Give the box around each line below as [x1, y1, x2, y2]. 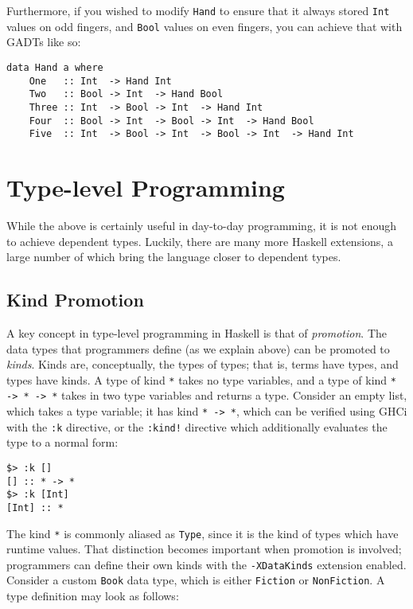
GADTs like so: [6, 33, 81, 50]
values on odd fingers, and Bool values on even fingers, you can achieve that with [6, 18, 403, 34]
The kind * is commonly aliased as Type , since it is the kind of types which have [6, 525, 399, 541]
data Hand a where [6, 61, 103, 73]
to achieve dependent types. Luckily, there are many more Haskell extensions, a [6, 232, 393, 249]
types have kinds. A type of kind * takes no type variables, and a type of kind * [6, 371, 396, 388]
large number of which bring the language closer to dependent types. [6, 248, 341, 265]
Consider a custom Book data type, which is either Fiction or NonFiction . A [6, 572, 385, 588]
